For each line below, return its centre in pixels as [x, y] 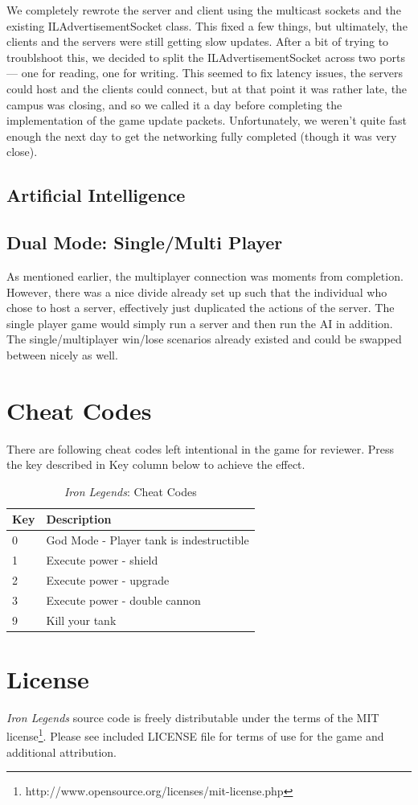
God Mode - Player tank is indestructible [148, 540]
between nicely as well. [62, 354]
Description [79, 519]
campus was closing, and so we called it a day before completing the [174, 104]
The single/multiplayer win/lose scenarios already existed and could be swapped [204, 339]
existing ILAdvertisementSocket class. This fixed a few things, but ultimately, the [207, 25]
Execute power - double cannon [123, 600]
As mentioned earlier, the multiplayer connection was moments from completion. [205, 275]
